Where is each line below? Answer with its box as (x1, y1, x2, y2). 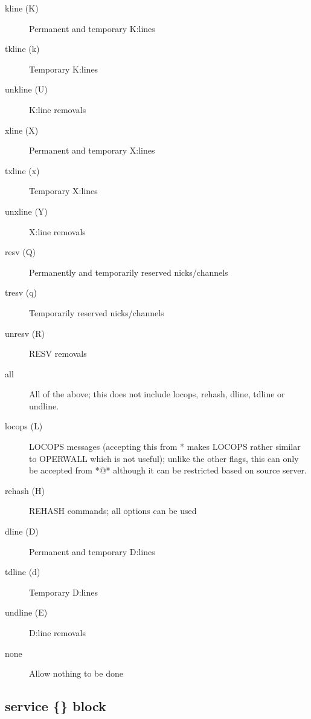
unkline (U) (5, 83, 48, 96)
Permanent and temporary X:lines (29, 144, 155, 157)
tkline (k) (5, 42, 40, 55)
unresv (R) (5, 327, 45, 339)
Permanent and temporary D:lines (29, 545, 155, 558)
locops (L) (5, 420, 43, 432)
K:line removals (29, 103, 86, 115)
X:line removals (29, 225, 86, 238)
